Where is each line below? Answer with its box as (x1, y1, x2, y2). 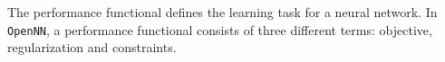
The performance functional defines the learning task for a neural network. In (7, 3, 438, 21)
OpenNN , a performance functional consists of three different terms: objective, (7, 20, 432, 39)
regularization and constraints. (7, 38, 177, 57)
